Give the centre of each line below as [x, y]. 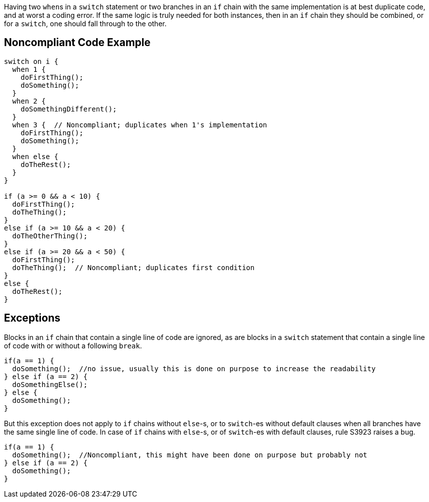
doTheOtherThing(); [50, 236]
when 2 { [29, 101]
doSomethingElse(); [50, 384]
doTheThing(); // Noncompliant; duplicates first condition [133, 267]
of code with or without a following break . [73, 345]
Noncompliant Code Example [77, 43]
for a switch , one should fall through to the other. [85, 24]
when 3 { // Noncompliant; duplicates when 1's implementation [140, 125]
